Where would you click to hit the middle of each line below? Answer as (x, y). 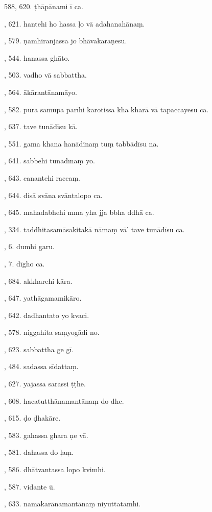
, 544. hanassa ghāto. (37, 57)
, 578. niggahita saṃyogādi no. (52, 332)
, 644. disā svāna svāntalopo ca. (53, 195)
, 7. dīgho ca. (25, 263)
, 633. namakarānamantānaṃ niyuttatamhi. (73, 504)
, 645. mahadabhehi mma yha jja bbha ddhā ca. (79, 212)
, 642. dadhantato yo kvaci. (47, 315)
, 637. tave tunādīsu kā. (41, 126)
